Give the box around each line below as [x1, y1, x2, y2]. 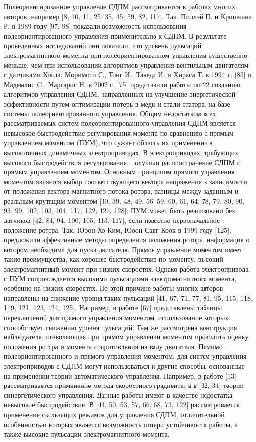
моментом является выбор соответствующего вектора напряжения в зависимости [4, 176, 247, 186]
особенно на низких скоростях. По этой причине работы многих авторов [4, 283, 223, 293]
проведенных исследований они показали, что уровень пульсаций [4, 40, 202, 51]
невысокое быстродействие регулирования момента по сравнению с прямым [4, 127, 234, 138]
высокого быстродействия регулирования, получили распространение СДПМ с [4, 157, 240, 167]
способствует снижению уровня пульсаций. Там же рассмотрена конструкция [4, 322, 237, 332]
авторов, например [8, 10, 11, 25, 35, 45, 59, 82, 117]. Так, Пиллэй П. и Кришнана [4, 11, 252, 21]
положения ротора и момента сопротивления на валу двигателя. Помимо [4, 341, 223, 351]
